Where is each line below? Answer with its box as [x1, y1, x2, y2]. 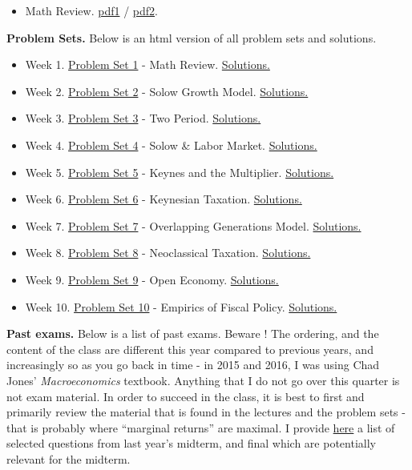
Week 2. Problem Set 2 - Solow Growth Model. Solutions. [25, 82, 309, 99]
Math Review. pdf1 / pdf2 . [25, 2, 158, 18]
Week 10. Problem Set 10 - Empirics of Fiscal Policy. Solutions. [25, 298, 337, 315]
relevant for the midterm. [6, 450, 131, 467]
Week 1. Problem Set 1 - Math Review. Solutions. [25, 56, 270, 73]
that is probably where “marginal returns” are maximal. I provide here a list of [6, 419, 395, 436]
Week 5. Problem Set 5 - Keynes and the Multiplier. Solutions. [25, 163, 334, 180]
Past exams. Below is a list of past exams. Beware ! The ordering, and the [6, 325, 379, 342]
